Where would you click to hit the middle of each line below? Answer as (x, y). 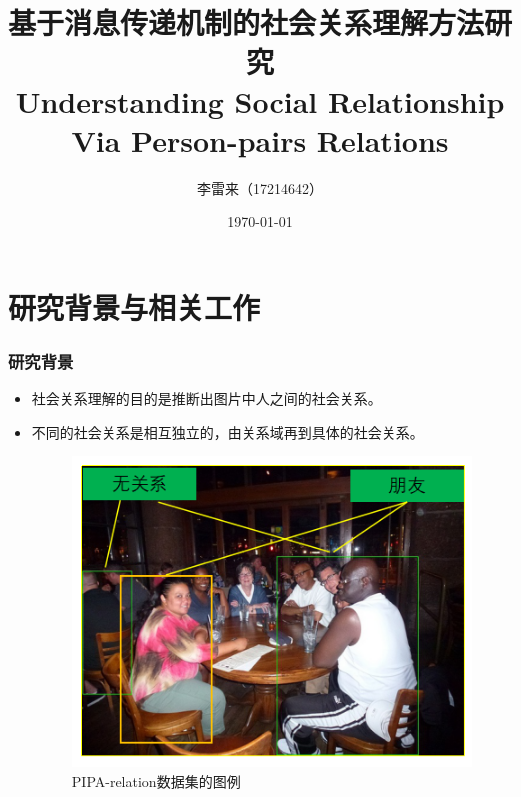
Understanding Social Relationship (260, 100)
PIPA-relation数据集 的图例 (156, 781)
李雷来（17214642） (260, 187)
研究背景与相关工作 (134, 306)
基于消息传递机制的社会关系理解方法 (246, 22)
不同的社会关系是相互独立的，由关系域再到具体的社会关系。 (227, 431)
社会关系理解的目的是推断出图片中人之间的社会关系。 (206, 398)
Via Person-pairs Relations (260, 139)
